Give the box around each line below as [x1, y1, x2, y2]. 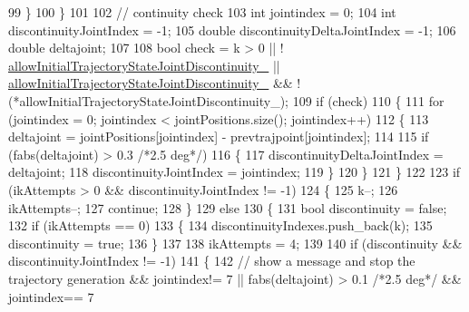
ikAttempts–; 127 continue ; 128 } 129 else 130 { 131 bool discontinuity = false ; [8, 198, 447, 217]
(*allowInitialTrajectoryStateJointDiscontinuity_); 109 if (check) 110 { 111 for [8, 91, 445, 110]
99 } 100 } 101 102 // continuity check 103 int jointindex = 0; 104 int [8, 3, 396, 21]
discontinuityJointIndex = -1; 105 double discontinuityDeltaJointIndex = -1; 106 [8, 20, 456, 39]
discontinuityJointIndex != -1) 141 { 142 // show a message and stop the [8, 251, 415, 270]
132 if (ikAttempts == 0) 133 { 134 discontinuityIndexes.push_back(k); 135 [8, 216, 433, 235]
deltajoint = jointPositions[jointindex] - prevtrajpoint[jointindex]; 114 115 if [8, 127, 429, 146]
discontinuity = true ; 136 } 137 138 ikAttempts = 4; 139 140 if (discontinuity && [8, 233, 463, 252]
